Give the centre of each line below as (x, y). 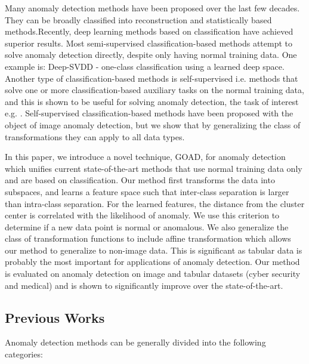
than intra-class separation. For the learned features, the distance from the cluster (155, 203)
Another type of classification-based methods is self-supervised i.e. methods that (152, 78)
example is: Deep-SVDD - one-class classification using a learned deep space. (145, 66)
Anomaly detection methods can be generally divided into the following (135, 342)
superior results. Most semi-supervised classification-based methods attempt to (149, 43)
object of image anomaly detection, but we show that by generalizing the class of (153, 124)
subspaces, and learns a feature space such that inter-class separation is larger (147, 191)
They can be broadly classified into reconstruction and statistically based (138, 19)
